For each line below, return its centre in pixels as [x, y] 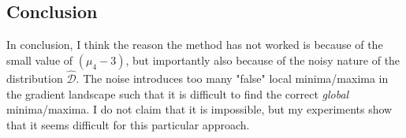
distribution [35, 78]
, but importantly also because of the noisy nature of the [263, 60]
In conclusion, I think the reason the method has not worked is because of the [195, 45]
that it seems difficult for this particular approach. [128, 124]
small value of [40, 60]
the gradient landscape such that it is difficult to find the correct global [178, 93]
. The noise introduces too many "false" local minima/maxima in [232, 78]
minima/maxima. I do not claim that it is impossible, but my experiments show [199, 109]
